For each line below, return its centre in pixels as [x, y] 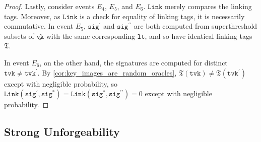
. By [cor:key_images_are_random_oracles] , [107, 72]
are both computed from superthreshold [195, 26]
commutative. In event [39, 26]
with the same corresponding [91, 35]
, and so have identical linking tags [199, 35]
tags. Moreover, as [32, 16]
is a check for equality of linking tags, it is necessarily [162, 16]
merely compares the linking [208, 6]
